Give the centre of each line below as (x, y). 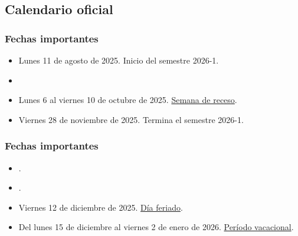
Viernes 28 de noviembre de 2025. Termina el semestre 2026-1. (131, 119)
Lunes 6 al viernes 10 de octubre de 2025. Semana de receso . (128, 100)
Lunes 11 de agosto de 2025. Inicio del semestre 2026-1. (119, 60)
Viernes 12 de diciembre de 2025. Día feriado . (101, 207)
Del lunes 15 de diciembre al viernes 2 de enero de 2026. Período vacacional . (156, 227)
